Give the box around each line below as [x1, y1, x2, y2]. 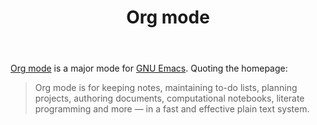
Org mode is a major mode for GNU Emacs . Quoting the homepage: [10, 62, 288, 75]
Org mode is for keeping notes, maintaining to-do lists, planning [34, 82, 298, 94]
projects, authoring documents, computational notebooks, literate [34, 92, 305, 105]
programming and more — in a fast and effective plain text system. [34, 103, 310, 115]
